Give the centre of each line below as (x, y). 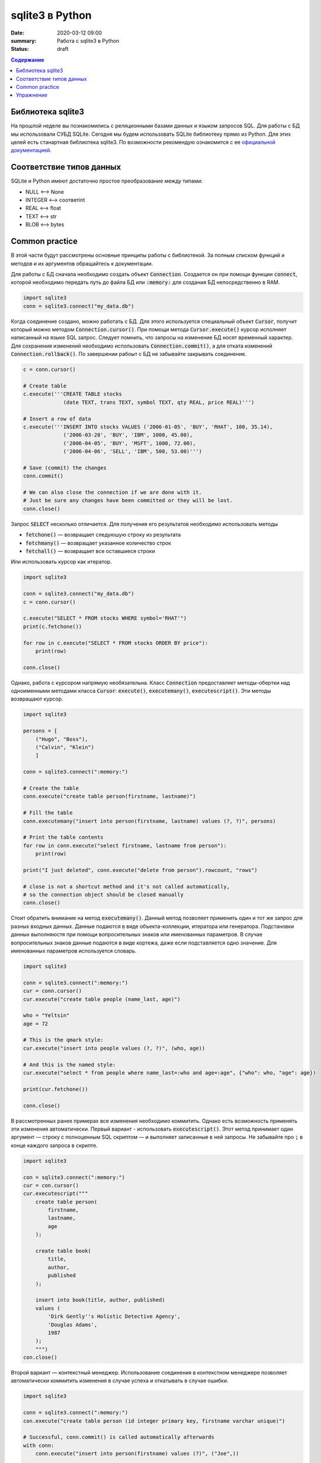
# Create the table (51, 788)
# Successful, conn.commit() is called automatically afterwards (119, 1437)
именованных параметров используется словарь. (74, 950)
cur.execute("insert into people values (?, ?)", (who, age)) (114, 1048)
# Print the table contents (63, 837)
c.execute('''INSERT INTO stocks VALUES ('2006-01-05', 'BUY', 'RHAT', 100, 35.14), (148, 427)
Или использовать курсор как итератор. (61, 562)
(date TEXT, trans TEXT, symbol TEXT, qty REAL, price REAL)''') (159, 402)
